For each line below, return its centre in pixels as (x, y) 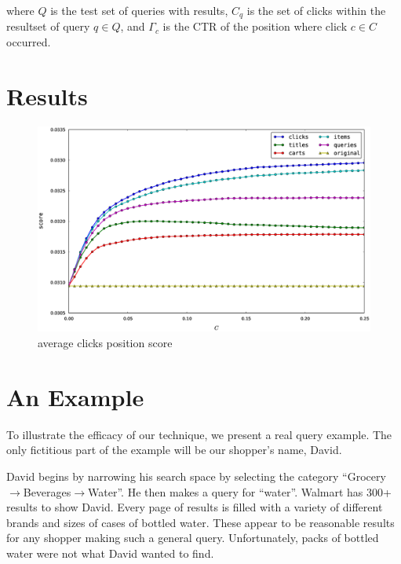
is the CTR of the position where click (255, 26)
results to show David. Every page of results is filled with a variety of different (195, 507)
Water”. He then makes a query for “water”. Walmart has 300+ (240, 491)
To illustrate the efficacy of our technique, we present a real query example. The (199, 434)
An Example (75, 396)
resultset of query (48, 26)
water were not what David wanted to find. (110, 553)
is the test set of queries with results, (139, 10)
